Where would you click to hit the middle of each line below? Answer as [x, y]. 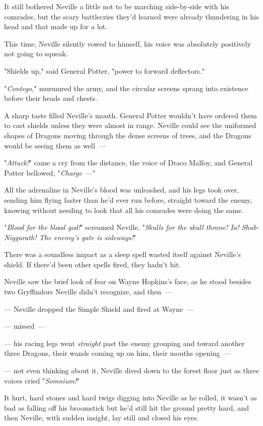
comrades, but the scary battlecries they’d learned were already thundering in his [131, 16]
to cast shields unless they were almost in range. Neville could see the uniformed [130, 125]
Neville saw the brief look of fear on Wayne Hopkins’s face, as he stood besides [128, 281]
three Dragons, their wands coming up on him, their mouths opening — [117, 353]
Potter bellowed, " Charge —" [50, 172]
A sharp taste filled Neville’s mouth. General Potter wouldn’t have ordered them [130, 115]
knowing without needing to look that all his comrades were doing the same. [124, 210]
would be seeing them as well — [55, 145]
